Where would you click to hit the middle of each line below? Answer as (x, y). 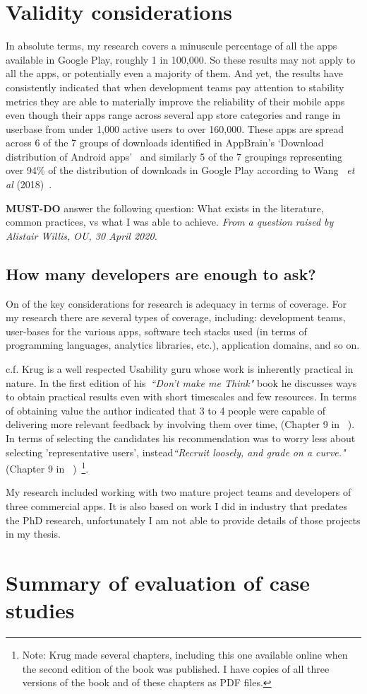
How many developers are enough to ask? (161, 273)
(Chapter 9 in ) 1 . (47, 467)
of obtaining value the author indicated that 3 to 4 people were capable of (166, 410)
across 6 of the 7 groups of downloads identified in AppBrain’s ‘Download (165, 143)
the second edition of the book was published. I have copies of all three (176, 668)
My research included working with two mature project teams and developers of (179, 492)
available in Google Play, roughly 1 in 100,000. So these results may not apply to (181, 59)
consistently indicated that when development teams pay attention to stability (175, 87)
